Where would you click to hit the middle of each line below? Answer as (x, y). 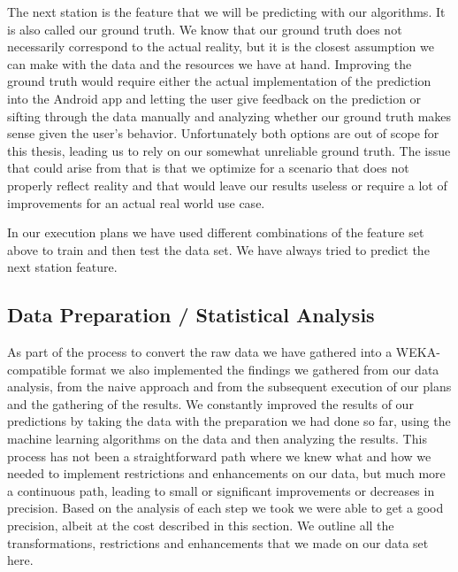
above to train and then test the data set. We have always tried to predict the (218, 249)
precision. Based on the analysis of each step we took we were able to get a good (225, 508)
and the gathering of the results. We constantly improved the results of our (210, 403)
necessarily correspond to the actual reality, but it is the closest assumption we (221, 46)
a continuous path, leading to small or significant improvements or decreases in (221, 490)
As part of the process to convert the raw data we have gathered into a (200, 352)
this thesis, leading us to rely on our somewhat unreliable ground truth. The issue (229, 150)
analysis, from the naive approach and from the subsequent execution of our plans (229, 386)
